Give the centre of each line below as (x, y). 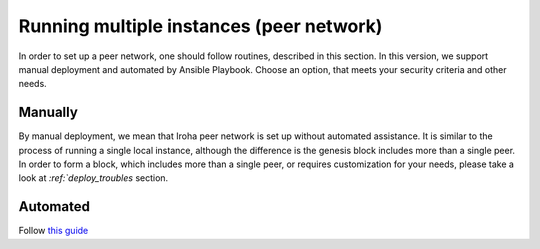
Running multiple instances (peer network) (200, 26)
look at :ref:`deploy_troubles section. (93, 178)
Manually (48, 112)
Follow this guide (53, 231)
